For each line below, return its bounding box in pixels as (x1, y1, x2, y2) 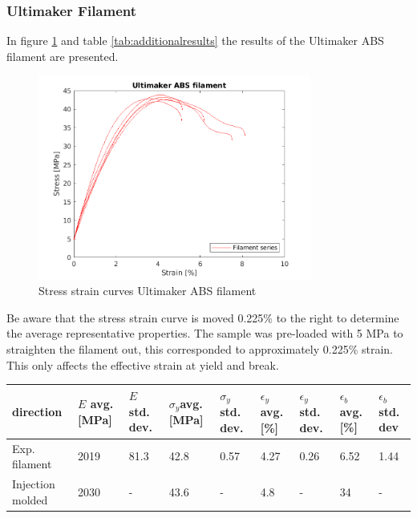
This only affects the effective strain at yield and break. (6, 356, 279, 373)
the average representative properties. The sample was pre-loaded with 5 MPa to (6, 325, 403, 342)
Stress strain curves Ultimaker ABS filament (38, 282, 257, 299)
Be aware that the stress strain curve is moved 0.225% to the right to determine (6, 309, 399, 326)
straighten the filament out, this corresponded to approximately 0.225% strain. (6, 341, 393, 358)
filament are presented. (6, 47, 119, 64)
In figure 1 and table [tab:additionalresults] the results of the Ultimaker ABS (6, 32, 384, 49)
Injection (12, 476, 55, 492)
